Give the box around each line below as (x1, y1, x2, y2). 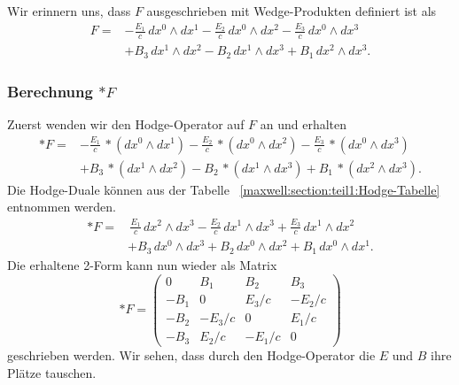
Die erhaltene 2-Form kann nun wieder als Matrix (7, 255, 277, 273)
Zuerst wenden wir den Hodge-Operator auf (7, 114, 245, 133)
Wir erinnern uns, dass (7, 2, 131, 19)
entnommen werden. (7, 197, 116, 216)
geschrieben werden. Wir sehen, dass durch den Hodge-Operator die (7, 346, 376, 365)
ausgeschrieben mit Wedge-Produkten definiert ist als (146, 2, 437, 19)
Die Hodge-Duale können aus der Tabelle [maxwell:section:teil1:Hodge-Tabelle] (7, 180, 440, 198)
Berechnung (7, 80, 93, 102)
